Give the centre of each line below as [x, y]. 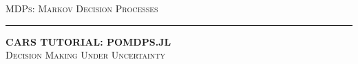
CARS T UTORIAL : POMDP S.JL [88, 41]
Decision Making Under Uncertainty [85, 55]
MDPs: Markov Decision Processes [82, 8]
